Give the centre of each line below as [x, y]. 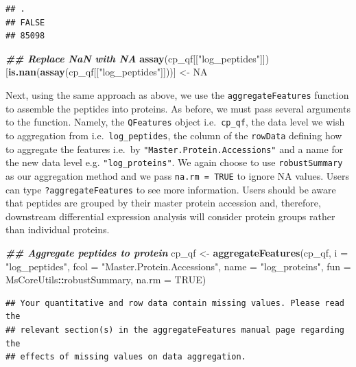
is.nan [22, 72]
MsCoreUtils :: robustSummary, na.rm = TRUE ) [106, 280]
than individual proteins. [58, 229]
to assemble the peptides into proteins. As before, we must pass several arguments [178, 108]
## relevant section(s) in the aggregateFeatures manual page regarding [175, 330]
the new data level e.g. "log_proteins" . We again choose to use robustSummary [174, 162]
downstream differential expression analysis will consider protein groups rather [170, 216]
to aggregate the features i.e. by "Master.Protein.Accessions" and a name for [175, 149]
